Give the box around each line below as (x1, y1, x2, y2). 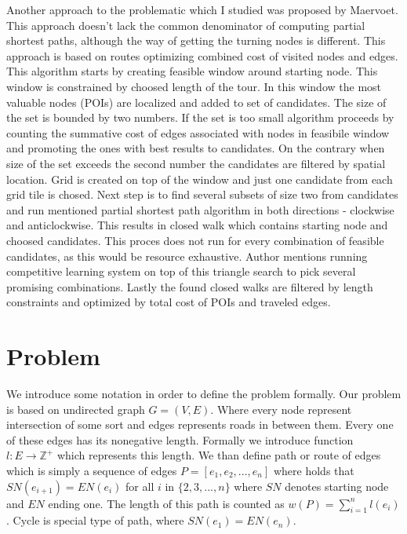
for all (125, 477, 154, 494)
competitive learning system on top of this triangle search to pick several (6, 263, 356, 280)
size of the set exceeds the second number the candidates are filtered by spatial (6, 155, 386, 171)
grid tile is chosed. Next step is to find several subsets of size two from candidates (6, 186, 398, 203)
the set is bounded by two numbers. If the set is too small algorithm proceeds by (6, 109, 394, 126)
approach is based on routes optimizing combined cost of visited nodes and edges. (6, 47, 398, 64)
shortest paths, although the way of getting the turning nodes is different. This (6, 32, 386, 49)
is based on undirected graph (6, 400, 145, 417)
